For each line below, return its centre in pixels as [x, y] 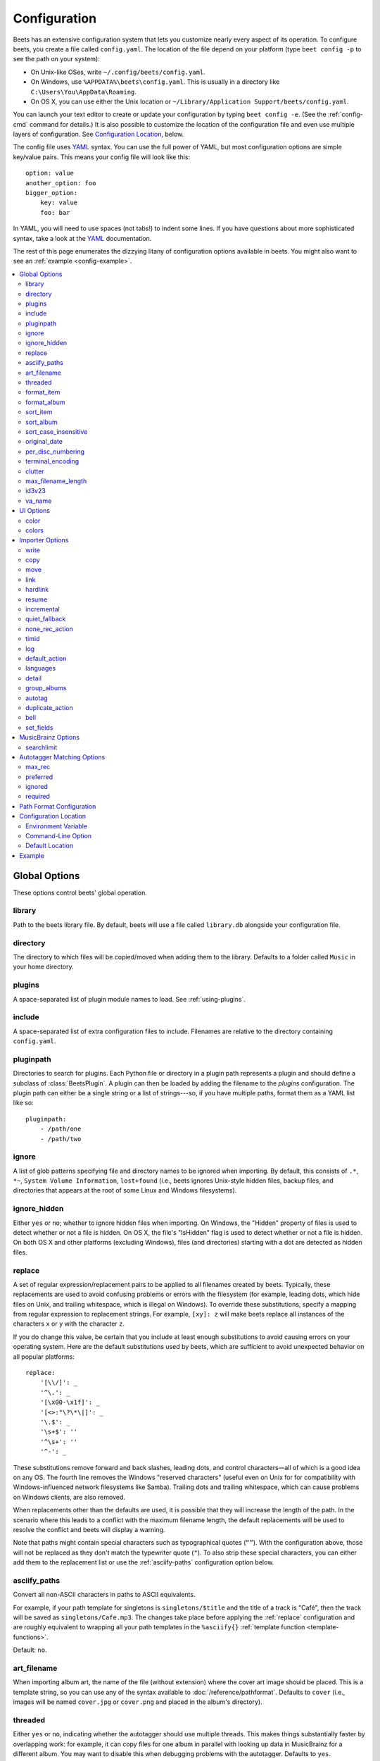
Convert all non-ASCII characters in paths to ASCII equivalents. [104, 1595]
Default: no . [30, 1650]
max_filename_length [56, 481]
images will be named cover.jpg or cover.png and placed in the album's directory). [138, 1702]
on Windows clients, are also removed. [69, 1497]
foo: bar [55, 212]
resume [37, 599]
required [38, 797]
